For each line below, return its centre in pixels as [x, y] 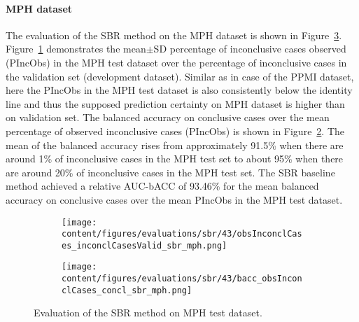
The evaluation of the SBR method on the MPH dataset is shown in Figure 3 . [174, 35]
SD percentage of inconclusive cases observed [250, 49]
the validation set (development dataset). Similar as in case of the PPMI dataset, [180, 76]
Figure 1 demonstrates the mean [76, 49]
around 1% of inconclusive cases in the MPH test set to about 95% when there [175, 159]
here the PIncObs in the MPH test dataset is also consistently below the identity [179, 90]
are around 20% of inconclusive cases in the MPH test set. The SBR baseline [170, 172]
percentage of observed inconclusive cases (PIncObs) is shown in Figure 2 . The [175, 131]
